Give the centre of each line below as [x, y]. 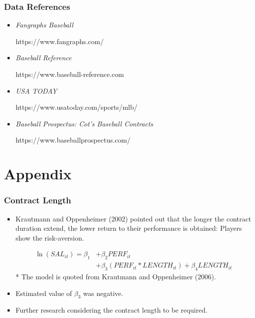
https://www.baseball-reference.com [70, 74]
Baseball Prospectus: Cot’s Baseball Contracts [84, 123]
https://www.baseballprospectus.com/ [73, 140]
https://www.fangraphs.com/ [59, 41]
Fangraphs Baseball [44, 25]
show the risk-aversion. [50, 237]
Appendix [38, 174]
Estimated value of [44, 293]
